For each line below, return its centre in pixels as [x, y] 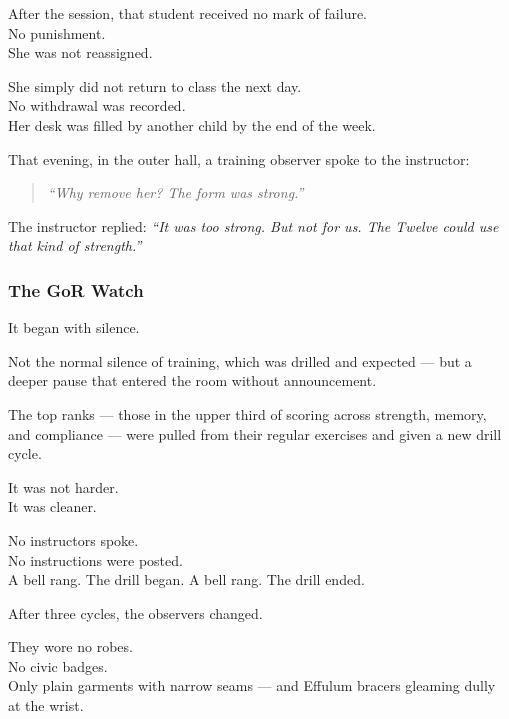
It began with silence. [74, 327]
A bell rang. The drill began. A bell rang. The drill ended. [186, 579]
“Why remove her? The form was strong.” [175, 192]
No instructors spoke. [73, 539]
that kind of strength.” [75, 245]
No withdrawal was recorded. [97, 105]
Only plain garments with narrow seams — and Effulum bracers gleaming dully [252, 685]
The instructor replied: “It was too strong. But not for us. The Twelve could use [253, 225]
